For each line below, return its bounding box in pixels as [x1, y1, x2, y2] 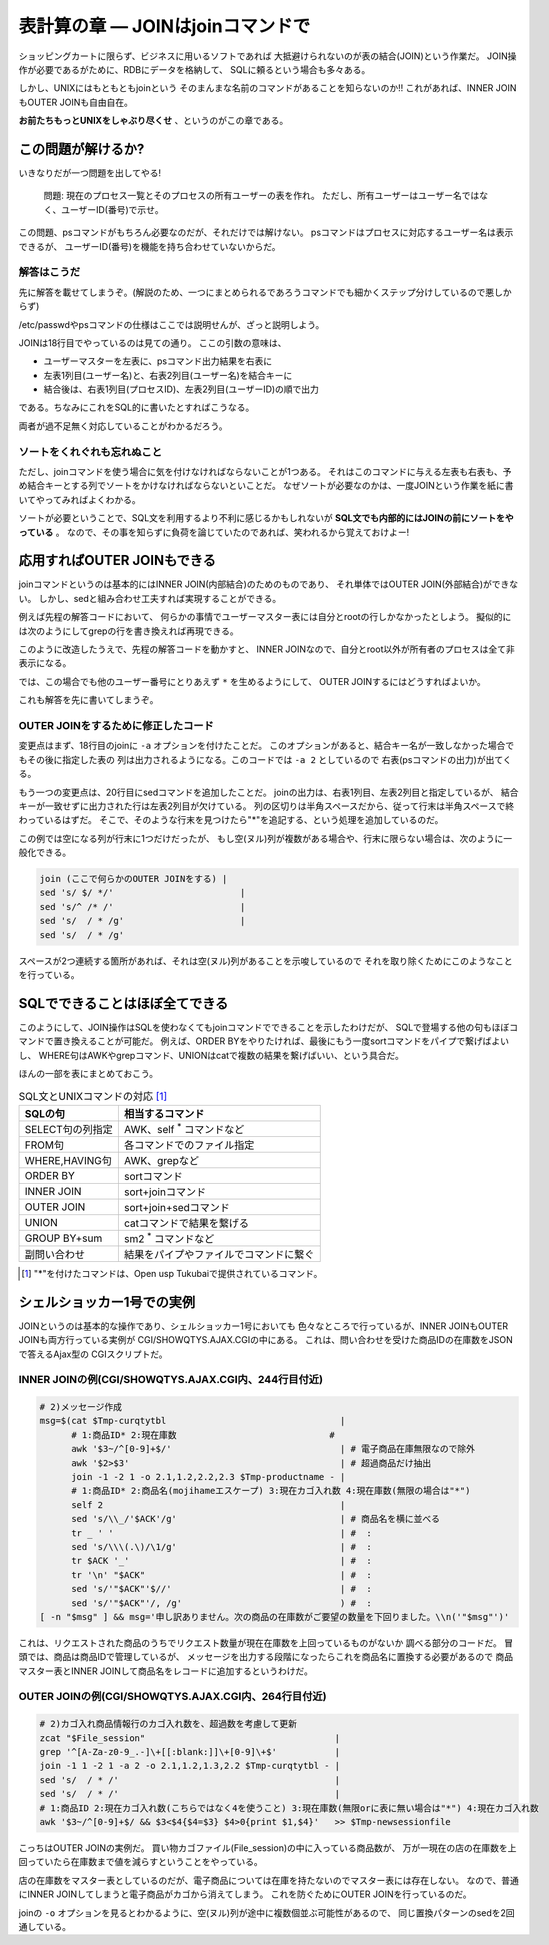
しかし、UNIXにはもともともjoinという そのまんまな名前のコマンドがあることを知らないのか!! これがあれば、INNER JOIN [18, 82, 517, 94]
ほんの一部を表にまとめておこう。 [18, 1068, 159, 1080]
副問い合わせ [24, 1247, 85, 1261]
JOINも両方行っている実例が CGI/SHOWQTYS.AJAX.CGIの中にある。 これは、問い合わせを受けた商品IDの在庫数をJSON [18, 1334, 514, 1346]
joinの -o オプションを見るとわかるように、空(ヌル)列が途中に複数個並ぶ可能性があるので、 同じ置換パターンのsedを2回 [18, 1906, 515, 1919]
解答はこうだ [18, 265, 81, 279]
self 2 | [71, 1499, 346, 1510]
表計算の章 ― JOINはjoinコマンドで [18, 15, 311, 37]
